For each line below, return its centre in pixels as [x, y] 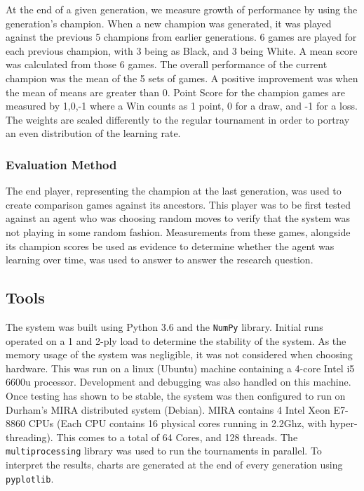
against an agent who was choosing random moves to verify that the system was [178, 218]
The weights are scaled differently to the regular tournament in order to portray [178, 119]
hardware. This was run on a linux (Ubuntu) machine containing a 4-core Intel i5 [180, 368]
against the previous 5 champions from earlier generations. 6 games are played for [181, 37]
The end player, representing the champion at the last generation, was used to [174, 191]
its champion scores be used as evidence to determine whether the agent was [170, 245]
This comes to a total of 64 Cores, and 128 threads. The [177, 437]
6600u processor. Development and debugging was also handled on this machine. [178, 382]
